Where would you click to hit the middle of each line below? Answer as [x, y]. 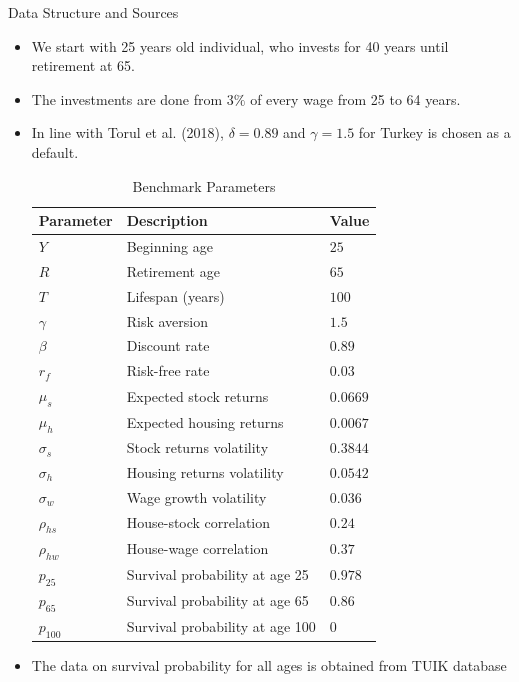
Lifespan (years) [175, 295]
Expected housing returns [205, 421]
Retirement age [173, 270]
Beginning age [169, 246]
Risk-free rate [168, 370]
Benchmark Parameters [204, 185]
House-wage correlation [197, 548]
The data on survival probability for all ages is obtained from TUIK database [269, 665]
